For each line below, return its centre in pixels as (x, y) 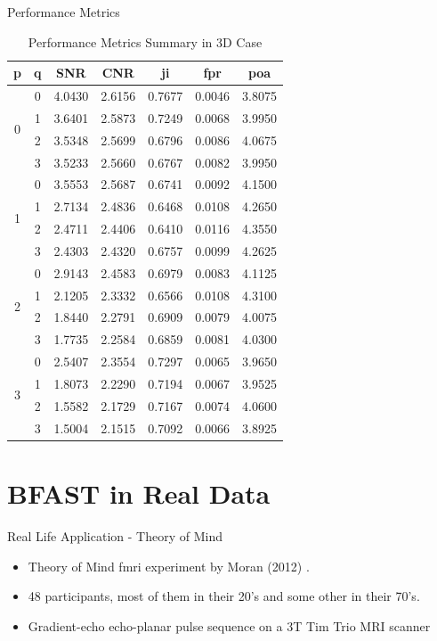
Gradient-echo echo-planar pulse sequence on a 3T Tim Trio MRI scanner (229, 625)
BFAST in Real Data (139, 493)
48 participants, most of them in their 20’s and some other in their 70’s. (224, 596)
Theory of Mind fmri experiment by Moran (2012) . (169, 566)
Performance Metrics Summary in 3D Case (145, 41)
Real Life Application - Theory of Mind (115, 535)
